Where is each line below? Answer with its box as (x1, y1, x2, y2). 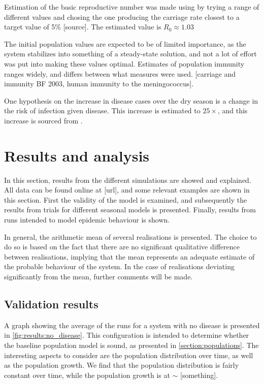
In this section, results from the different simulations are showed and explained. (4, 174, 251, 185)
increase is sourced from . (4, 115, 83, 125)
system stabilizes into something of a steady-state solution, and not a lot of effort (4, 48, 257, 59)
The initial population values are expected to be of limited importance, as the (4, 38, 246, 49)
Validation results (4, 296, 98, 311)
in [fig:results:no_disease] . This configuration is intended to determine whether (4, 330, 249, 340)
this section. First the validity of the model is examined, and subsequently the (4, 194, 247, 205)
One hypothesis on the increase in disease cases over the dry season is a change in (4, 95, 258, 106)
